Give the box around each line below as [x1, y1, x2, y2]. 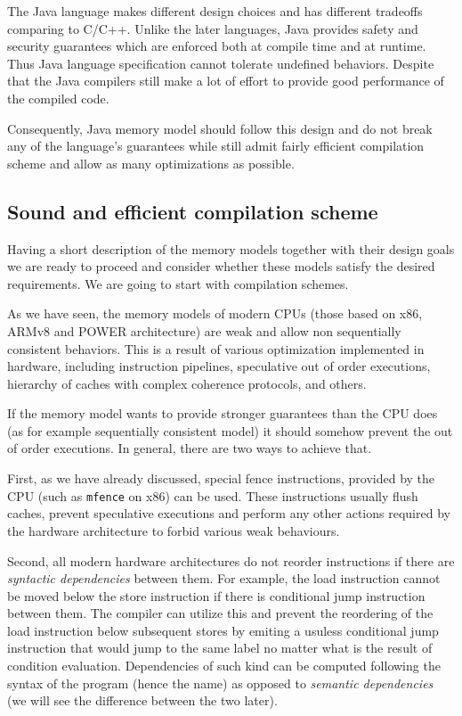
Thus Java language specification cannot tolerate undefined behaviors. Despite [7, 53, 434, 72]
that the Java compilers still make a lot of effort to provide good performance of [7, 71, 444, 90]
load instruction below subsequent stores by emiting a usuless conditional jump [7, 621, 439, 639]
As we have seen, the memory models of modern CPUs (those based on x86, [7, 304, 423, 323]
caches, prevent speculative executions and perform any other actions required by [7, 504, 450, 523]
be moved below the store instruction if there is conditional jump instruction [7, 586, 426, 605]
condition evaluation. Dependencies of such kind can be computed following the [7, 656, 441, 675]
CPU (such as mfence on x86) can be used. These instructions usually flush [7, 486, 418, 505]
